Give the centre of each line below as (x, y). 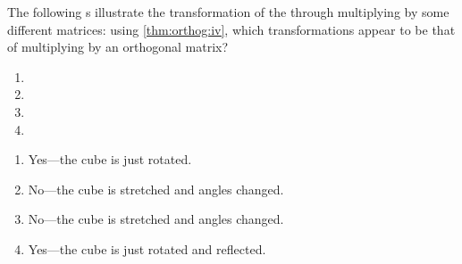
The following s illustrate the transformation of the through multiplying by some (228, 12)
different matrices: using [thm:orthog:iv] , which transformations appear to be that (231, 29)
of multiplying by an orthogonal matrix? (118, 47)
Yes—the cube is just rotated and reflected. (147, 248)
